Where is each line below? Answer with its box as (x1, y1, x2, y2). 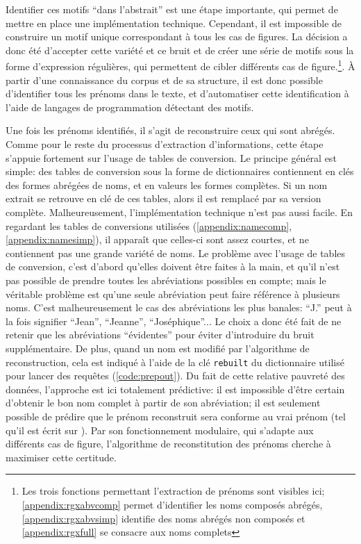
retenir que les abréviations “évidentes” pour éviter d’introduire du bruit (6, 327, 314, 342)
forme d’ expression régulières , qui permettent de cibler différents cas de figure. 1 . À (6, 57, 355, 74)
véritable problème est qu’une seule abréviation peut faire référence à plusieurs (6, 286, 340, 301)
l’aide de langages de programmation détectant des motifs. (6, 99, 254, 114)
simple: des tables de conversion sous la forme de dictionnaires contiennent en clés (6, 164, 354, 179)
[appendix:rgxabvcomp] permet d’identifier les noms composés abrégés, (22, 497, 323, 511)
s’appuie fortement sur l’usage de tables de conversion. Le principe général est (6, 150, 337, 165)
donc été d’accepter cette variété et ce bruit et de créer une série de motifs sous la (6, 42, 354, 57)
